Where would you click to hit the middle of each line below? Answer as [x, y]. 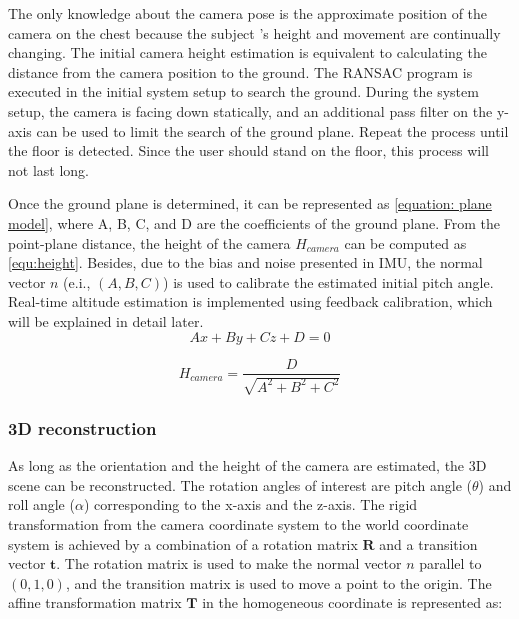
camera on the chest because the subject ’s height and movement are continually [254, 32]
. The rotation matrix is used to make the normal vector [229, 563]
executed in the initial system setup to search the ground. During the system [243, 91]
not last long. [48, 169]
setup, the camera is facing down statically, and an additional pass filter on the [250, 110]
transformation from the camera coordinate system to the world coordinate [238, 523]
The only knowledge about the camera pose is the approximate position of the [248, 13]
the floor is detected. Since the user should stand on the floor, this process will [248, 150]
